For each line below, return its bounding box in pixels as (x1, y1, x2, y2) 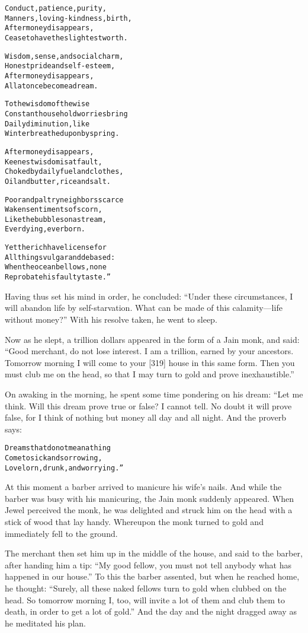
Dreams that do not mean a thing (5, 444, 111, 453)
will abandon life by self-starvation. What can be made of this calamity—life (5, 301, 283, 314)
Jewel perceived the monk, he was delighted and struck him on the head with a (5, 504, 293, 516)
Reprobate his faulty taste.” (5, 273, 111, 282)
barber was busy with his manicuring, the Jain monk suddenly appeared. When (5, 492, 294, 504)
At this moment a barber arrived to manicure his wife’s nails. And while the (5, 481, 282, 493)
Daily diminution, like (5, 119, 90, 128)
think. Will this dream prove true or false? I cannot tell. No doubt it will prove (5, 399, 292, 412)
